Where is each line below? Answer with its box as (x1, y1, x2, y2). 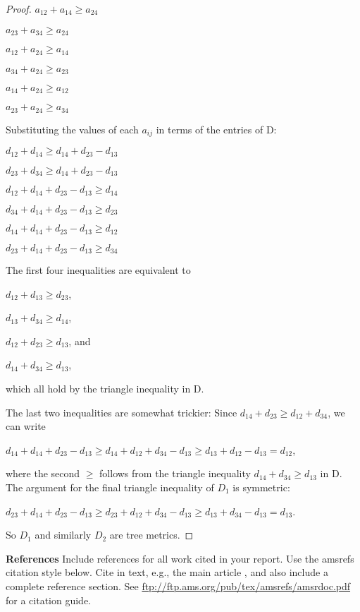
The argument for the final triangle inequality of (6, 479, 214, 494)
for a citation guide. (6, 592, 92, 607)
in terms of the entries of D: (156, 121, 277, 136)
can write (6, 419, 46, 433)
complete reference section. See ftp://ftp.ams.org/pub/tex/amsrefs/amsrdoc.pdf (6, 578, 351, 593)
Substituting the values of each (6, 121, 139, 136)
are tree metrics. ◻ (109, 527, 194, 542)
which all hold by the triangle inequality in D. (6, 381, 204, 395)
